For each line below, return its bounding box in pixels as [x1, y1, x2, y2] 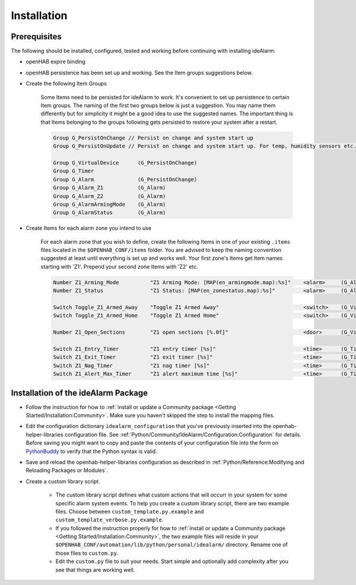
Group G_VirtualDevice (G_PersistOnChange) [53, 159, 198, 166]
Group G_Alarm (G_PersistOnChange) [53, 176, 198, 183]
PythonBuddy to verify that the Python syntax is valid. [26, 448, 157, 455]
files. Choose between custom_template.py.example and [55, 508, 204, 515]
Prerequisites [11, 32, 62, 42]
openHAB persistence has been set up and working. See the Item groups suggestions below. [26, 69, 253, 76]
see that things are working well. [55, 566, 135, 573]
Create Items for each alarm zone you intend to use [26, 225, 151, 232]
